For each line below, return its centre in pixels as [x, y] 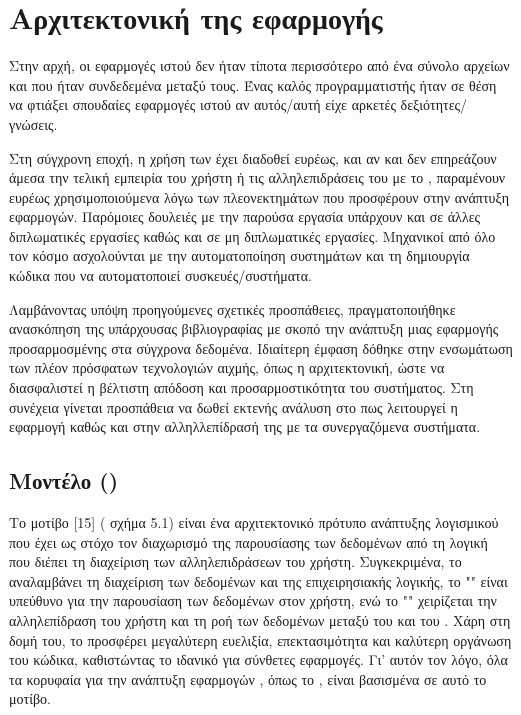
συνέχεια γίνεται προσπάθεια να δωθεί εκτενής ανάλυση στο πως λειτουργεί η [233, 406]
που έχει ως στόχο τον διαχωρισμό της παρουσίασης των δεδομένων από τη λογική [248, 541]
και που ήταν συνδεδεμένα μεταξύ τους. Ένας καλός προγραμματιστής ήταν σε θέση [253, 84]
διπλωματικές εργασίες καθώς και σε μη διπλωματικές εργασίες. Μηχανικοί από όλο [252, 235]
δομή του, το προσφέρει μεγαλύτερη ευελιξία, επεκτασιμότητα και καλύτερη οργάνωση [260, 639]
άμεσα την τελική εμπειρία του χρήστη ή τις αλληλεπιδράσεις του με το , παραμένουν [257, 177]
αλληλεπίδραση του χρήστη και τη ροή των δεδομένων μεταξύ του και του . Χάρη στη [260, 619]
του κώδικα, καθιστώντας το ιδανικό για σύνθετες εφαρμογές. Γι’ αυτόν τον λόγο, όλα [258, 659]
